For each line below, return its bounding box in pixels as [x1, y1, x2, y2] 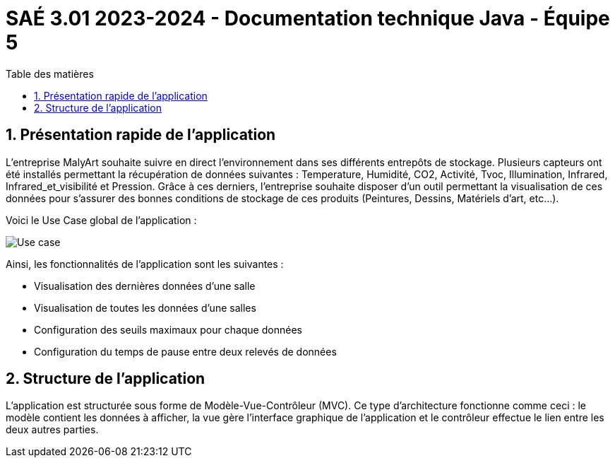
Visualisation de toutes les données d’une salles [34, 301, 256, 314]
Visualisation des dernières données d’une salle [34, 279, 256, 292]
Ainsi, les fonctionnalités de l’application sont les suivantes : [6, 257, 284, 270]
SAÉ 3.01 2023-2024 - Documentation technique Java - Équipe [6, 6, 610, 30]
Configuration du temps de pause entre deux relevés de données [34, 345, 337, 358]
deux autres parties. [6, 423, 99, 436]
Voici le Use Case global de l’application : [6, 213, 197, 226]
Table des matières [6, 67, 94, 80]
